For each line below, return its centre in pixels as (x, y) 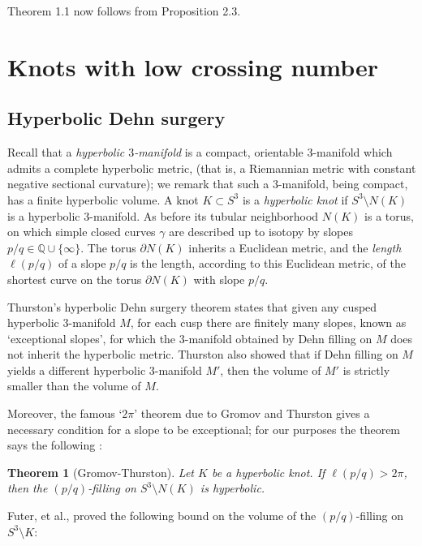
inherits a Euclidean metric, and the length (295, 247)
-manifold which (353, 152)
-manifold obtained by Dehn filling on (278, 338)
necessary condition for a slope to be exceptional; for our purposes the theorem (204, 429)
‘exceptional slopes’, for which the (92, 338)
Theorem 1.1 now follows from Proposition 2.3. (124, 11)
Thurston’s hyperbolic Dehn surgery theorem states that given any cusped (192, 306)
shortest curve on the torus (75, 279)
